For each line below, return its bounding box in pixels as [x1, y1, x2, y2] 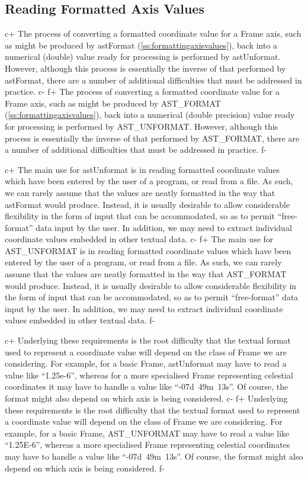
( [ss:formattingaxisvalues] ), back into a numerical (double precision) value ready [5, 108, 295, 121]
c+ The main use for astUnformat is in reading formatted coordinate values [5, 163, 280, 175]
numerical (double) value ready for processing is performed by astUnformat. [5, 50, 281, 63]
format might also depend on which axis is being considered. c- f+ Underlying [5, 392, 288, 405]
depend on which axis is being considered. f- [5, 461, 165, 474]
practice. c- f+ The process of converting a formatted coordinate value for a [5, 85, 280, 98]
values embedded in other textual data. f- [5, 314, 155, 326]
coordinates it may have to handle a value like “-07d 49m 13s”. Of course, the [5, 380, 288, 393]
